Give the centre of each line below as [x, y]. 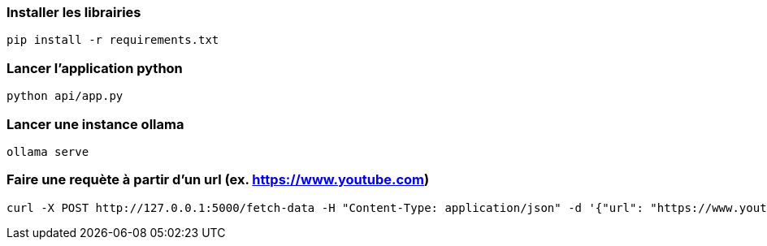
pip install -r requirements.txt [113, 40]
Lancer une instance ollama [95, 124]
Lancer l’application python [95, 68]
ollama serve [48, 151]
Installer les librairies [74, 12]
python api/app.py [65, 96]
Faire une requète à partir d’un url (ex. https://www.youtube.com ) [218, 180]
